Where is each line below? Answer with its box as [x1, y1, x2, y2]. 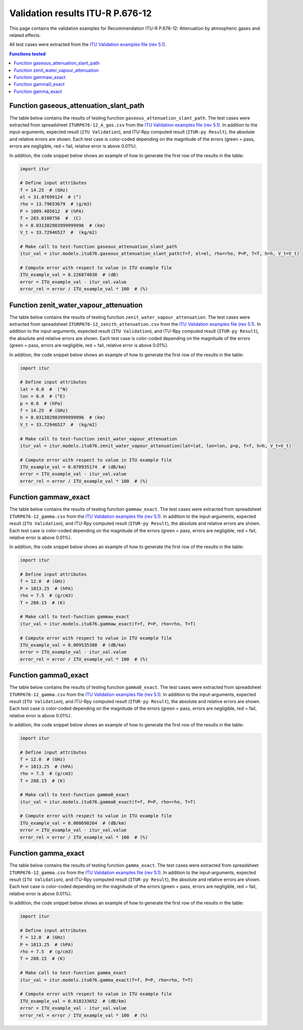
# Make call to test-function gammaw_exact [20, 614, 130, 620]
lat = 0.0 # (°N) [20, 386, 68, 392]
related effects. [9, 32, 41, 38]
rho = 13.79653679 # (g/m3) [20, 201, 92, 207]
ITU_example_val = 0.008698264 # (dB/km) [20, 820, 127, 826]
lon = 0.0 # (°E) [20, 394, 66, 399]
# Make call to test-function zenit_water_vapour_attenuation [20, 436, 177, 442]
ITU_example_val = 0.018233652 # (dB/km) [20, 998, 127, 1004]
